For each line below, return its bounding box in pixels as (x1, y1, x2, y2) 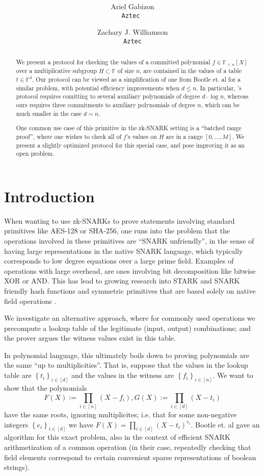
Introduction (4, 185, 95, 206)
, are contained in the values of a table (140, 66, 242, 75)
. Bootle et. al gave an (191, 419, 260, 430)
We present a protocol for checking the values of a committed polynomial (16, 58, 210, 66)
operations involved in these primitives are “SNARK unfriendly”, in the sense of (4, 235, 254, 246)
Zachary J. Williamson (97, 27, 168, 37)
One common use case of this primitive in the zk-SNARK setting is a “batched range (16, 124, 242, 132)
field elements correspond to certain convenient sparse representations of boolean (4, 451, 256, 462)
